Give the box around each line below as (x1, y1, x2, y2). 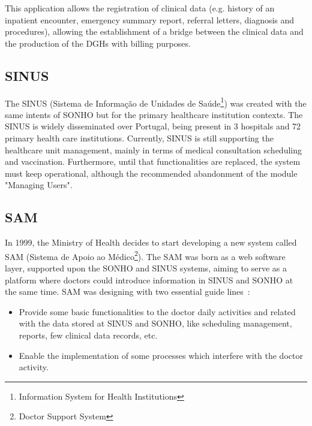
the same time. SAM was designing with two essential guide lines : (5, 285, 250, 298)
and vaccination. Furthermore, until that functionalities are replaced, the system (5, 155, 301, 168)
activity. (19, 361, 49, 373)
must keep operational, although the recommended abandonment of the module (5, 167, 298, 179)
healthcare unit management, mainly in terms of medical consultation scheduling (5, 143, 302, 156)
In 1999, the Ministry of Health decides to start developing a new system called (5, 236, 297, 249)
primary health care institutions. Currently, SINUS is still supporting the (5, 132, 274, 144)
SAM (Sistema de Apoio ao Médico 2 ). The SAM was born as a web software (5, 248, 286, 262)
